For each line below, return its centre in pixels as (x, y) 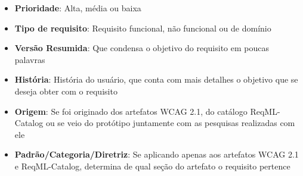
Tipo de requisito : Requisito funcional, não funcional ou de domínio (143, 28)
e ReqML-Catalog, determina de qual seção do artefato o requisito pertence (152, 166)
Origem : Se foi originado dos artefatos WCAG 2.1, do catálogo (131, 111)
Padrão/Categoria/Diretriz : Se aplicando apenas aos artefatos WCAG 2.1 (157, 154)
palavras (30, 59)
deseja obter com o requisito (66, 91)
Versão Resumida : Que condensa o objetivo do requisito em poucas (142, 48)
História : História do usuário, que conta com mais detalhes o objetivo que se (156, 79)
